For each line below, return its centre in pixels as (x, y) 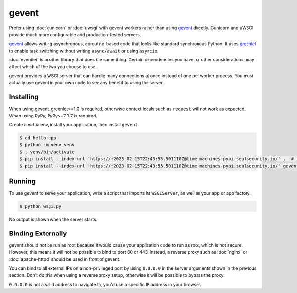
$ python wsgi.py (41, 206)
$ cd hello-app (38, 138)
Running (23, 181)
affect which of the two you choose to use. (53, 66)
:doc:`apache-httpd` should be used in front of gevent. (65, 259)
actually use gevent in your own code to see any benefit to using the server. (87, 83)
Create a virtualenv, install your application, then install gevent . (74, 124)
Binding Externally (38, 233)
